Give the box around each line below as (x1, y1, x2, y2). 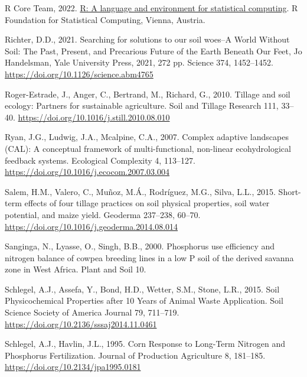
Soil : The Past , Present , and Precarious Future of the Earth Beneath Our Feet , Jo (5, 44, 302, 57)
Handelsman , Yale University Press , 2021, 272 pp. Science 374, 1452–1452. (5, 56, 273, 69)
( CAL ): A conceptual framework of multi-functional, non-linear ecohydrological (5, 142, 291, 154)
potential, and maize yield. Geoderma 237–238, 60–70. (5, 208, 201, 220)
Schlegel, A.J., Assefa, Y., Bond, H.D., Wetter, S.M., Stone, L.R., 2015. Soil (5, 282, 280, 295)
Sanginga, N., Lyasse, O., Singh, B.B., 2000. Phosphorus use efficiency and (5, 240, 275, 252)
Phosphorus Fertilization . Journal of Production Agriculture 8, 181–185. (5, 349, 266, 361)
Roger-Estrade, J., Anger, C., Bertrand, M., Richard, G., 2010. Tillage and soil (5, 87, 290, 100)
